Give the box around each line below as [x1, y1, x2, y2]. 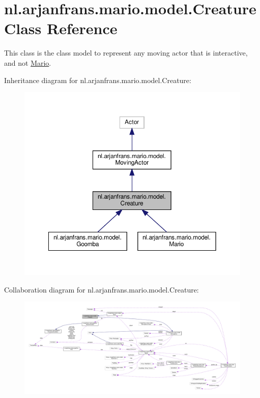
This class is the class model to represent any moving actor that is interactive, [4, 47, 248, 58]
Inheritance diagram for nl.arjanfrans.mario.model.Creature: [4, 74, 191, 85]
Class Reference [4, 18, 118, 39]
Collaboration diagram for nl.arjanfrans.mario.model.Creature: [4, 284, 199, 295]
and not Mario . [4, 57, 51, 68]
